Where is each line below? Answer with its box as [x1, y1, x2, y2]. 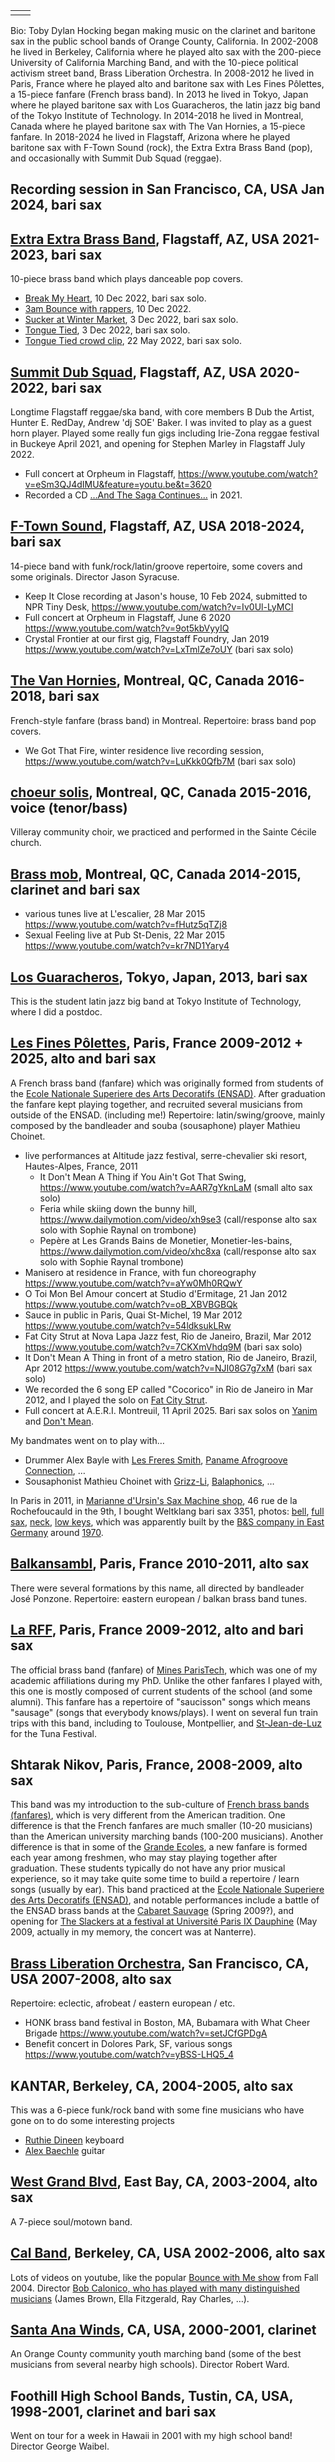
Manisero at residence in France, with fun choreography [24, 1266, 257, 1278]
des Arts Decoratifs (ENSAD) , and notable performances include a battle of [10, 1894, 320, 1906]
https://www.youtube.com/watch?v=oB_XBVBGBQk [24, 1298, 238, 1310]
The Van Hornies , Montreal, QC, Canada [10, 672, 265, 689]
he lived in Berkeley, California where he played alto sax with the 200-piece [10, 46, 322, 58]
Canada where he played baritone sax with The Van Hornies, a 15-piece [10, 120, 306, 132]
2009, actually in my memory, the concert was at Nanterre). [10, 1926, 257, 1938]
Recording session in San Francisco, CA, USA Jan [10, 181, 325, 198]
